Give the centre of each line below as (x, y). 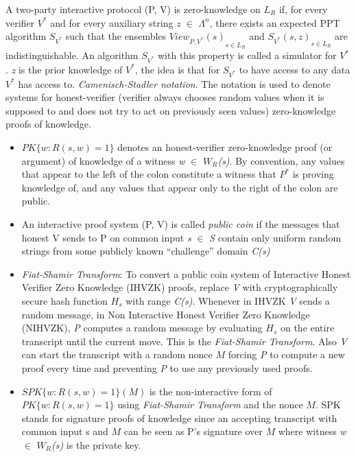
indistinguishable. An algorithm (72, 55)
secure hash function (64, 300)
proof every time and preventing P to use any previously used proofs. (167, 367)
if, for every (303, 9)
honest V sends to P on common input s (106, 237)
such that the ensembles (116, 36)
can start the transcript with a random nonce (117, 354)
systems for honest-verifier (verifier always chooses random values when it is (165, 97)
